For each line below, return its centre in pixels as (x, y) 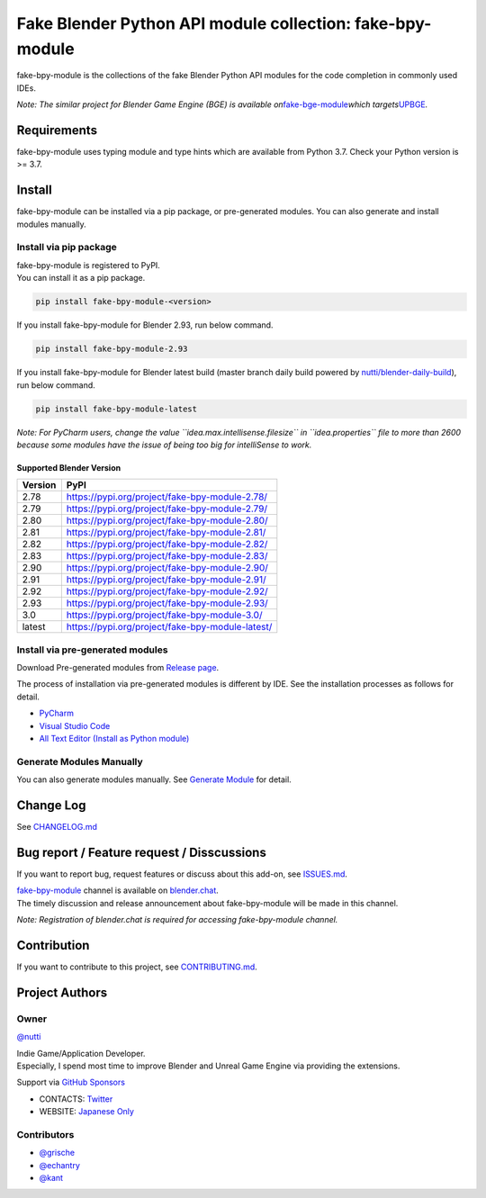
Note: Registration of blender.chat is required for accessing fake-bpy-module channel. (177, 920)
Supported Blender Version (69, 467)
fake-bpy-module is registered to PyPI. (89, 265)
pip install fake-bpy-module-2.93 (112, 349)
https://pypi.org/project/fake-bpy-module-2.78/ (167, 497)
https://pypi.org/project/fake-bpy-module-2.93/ (167, 603)
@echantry (60, 1165)
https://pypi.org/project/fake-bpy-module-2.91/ (166, 580)
